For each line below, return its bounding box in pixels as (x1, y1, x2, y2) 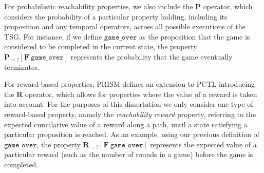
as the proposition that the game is (139, 31, 250, 42)
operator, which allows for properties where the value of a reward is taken (25, 88, 257, 99)
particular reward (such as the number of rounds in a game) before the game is (4, 149, 253, 160)
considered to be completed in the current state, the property (4, 41, 197, 52)
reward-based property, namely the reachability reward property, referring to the (4, 108, 256, 119)
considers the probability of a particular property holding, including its (4, 11, 228, 22)
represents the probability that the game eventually (70, 51, 233, 62)
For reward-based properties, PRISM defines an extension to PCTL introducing (4, 79, 255, 89)
